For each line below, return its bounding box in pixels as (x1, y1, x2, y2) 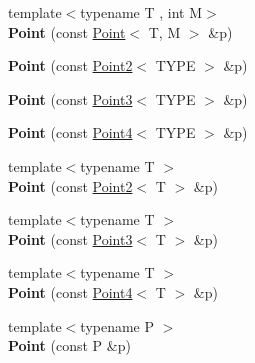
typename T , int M (80, 2, 203, 22)
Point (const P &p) (8, 335, 131, 356)
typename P (80, 315, 155, 336)
